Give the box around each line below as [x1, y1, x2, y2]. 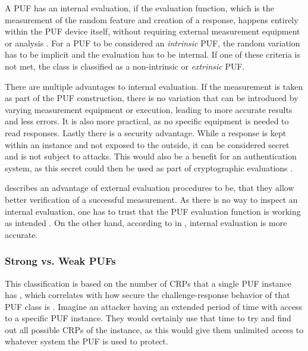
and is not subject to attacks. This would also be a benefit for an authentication [5, 150, 297, 162]
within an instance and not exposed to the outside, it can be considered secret [5, 138, 290, 151]
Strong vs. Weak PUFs [5, 253, 116, 268]
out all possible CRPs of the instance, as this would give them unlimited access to [5, 323, 304, 336]
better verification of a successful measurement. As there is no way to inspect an [5, 193, 298, 205]
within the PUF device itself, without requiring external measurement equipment [5, 25, 300, 37]
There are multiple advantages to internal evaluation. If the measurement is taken [5, 80, 303, 92]
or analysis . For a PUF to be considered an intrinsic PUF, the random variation [5, 36, 300, 49]
